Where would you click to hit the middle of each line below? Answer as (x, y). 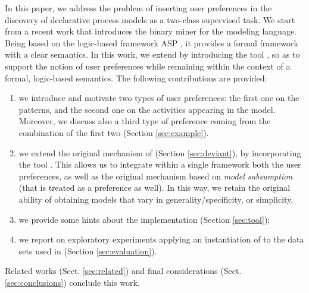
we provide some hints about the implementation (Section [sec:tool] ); (144, 219)
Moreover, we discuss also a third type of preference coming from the (145, 121)
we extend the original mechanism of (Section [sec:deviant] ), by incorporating (160, 152)
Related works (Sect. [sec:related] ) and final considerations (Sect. (123, 271)
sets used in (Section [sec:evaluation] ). (88, 251)
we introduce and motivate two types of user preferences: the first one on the (159, 98)
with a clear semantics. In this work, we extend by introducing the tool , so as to (152, 54)
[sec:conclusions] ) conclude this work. (72, 282)
